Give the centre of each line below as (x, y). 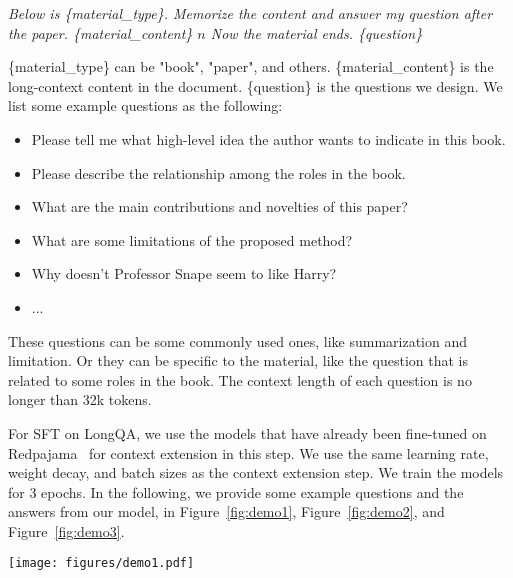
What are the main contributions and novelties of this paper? (219, 206)
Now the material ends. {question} (316, 32)
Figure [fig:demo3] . (66, 530)
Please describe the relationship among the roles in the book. (218, 172)
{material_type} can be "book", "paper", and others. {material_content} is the (251, 66)
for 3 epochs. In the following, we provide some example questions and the (236, 491)
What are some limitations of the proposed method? (192, 239)
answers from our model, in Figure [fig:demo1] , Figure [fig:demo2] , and (226, 511)
